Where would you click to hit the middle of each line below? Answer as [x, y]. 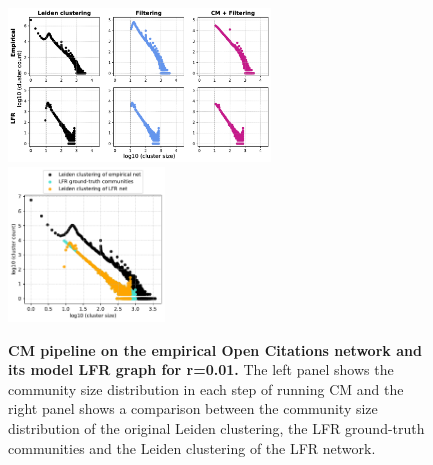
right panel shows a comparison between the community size [193, 408]
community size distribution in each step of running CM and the [206, 388]
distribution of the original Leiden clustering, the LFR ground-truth [216, 428]
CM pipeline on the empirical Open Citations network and [215, 349]
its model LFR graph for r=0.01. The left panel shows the [201, 369]
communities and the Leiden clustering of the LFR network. [192, 447]
